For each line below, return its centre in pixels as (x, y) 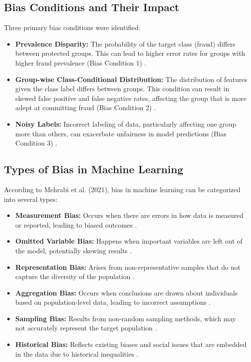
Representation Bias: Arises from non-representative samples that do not (128, 267)
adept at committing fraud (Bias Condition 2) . (86, 107)
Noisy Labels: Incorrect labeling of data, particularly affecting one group (126, 123)
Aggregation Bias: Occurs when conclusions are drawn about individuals (126, 292)
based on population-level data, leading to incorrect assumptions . (113, 302)
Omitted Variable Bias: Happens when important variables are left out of (129, 241)
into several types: (31, 199)
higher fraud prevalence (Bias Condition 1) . (81, 62)
